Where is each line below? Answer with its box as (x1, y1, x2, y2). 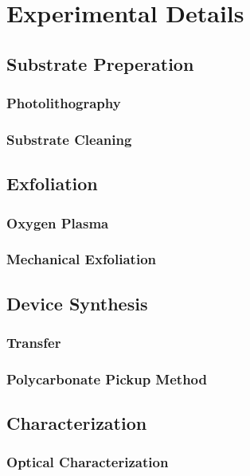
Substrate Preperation (6, 51, 194, 76)
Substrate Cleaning (6, 129, 132, 149)
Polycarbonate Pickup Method (6, 369, 207, 388)
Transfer (6, 333, 61, 353)
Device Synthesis (6, 291, 148, 315)
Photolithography (6, 93, 121, 113)
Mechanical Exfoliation (6, 249, 157, 269)
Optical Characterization (6, 452, 169, 472)
